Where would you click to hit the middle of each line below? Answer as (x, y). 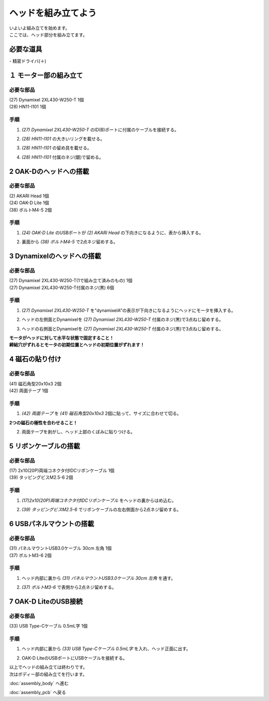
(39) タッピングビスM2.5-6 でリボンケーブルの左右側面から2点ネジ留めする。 (101, 509)
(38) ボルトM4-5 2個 (31, 210)
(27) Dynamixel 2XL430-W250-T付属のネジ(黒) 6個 (62, 288)
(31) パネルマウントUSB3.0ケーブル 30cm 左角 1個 (61, 548)
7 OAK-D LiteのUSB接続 (46, 601)
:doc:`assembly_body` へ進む (39, 683)
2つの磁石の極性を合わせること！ (43, 422)
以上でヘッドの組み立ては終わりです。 (48, 667)
